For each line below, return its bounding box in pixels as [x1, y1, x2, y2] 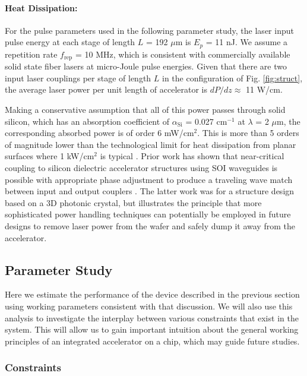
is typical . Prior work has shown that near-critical [100, 150, 284, 162]
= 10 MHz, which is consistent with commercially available [75, 48, 290, 60]
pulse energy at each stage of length [5, 36, 135, 48]
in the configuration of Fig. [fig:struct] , [162, 71, 303, 84]
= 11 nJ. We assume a [205, 36, 288, 48]
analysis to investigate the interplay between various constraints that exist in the [5, 311, 299, 324]
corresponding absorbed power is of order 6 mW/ [5, 127, 183, 139]
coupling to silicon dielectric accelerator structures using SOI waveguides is [5, 162, 278, 174]
